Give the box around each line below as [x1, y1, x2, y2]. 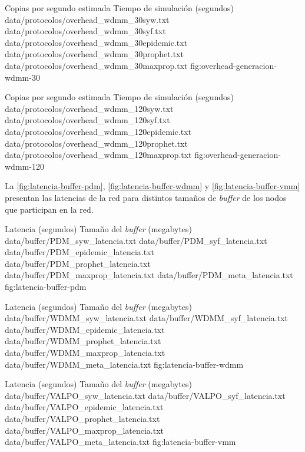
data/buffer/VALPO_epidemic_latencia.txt [5, 401, 164, 413]
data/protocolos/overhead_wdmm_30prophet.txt [5, 48, 184, 60]
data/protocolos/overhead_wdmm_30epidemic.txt [5, 36, 188, 48]
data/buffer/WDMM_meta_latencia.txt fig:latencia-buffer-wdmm [5, 358, 244, 370]
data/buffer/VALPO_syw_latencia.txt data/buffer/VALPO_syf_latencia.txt [5, 389, 286, 401]
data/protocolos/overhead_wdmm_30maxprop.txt [5, 59, 188, 71]
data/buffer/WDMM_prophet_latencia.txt [5, 335, 161, 347]
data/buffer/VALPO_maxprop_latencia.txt [5, 424, 164, 436]
